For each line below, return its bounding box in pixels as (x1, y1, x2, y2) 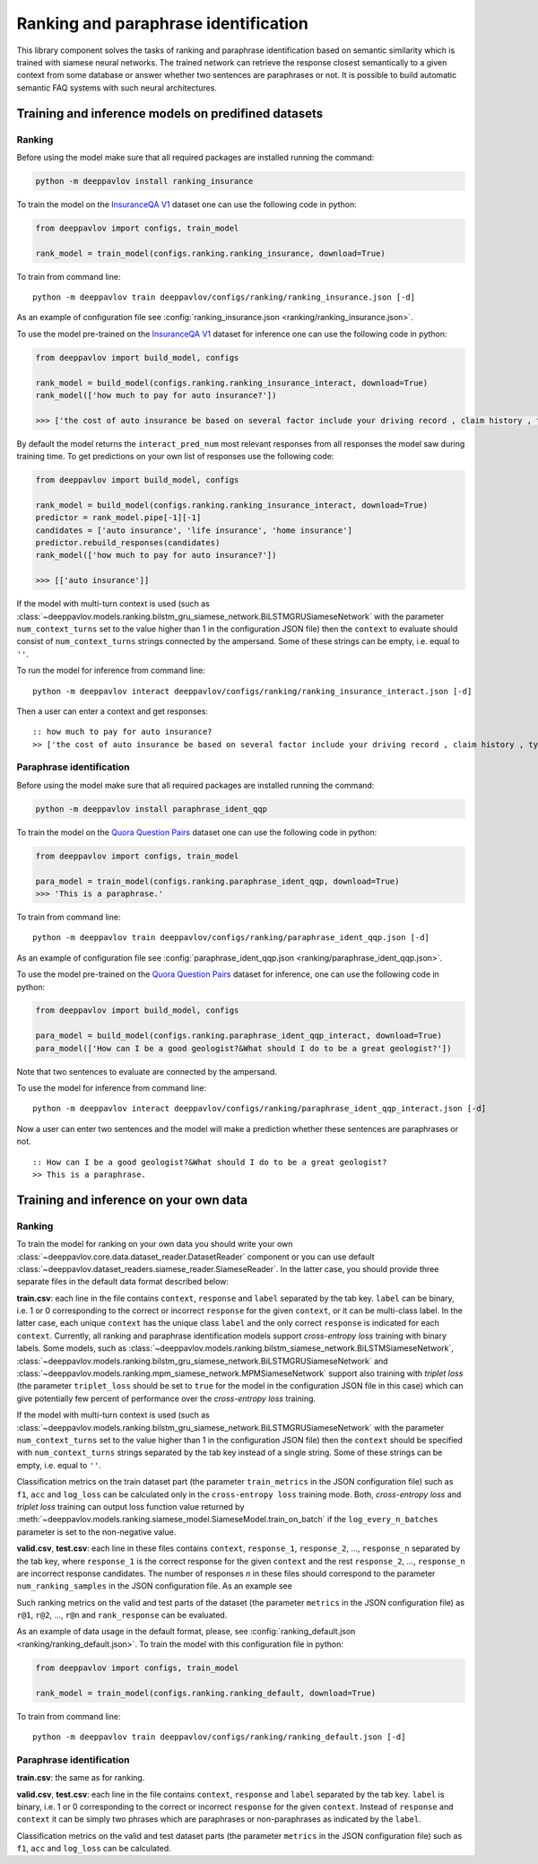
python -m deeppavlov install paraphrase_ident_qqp (35, 804, 268, 814)
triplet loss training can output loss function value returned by (16, 1501, 245, 1511)
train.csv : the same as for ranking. (16, 1773, 145, 1783)
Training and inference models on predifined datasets (16, 106, 324, 121)
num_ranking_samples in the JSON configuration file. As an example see (16, 1581, 293, 1591)
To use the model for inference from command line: (16, 1083, 206, 1093)
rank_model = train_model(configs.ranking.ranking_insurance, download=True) (35, 248, 386, 258)
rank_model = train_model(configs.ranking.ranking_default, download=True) (35, 1687, 377, 1698)
